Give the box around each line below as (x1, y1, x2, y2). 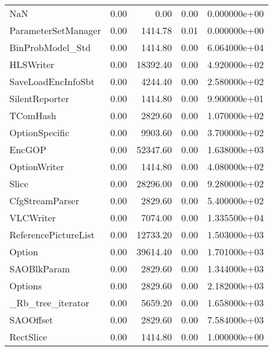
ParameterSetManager (9, 23, 101, 37)
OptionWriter (9, 160, 65, 173)
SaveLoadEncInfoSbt (9, 75, 95, 88)
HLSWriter (9, 58, 55, 71)
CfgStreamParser (9, 194, 79, 207)
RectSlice (9, 330, 48, 343)
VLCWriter (9, 211, 56, 224)
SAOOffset (9, 313, 53, 326)
